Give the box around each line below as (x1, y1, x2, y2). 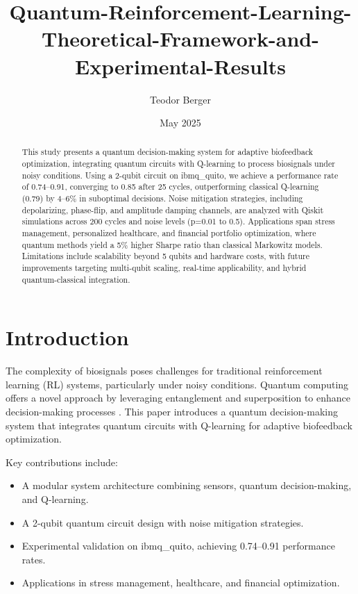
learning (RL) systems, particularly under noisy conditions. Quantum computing (6, 377, 349, 391)
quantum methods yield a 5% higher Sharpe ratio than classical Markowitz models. (22, 238, 323, 250)
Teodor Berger (150, 92, 211, 106)
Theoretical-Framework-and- (42, 24, 319, 53)
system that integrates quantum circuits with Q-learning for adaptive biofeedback (6, 418, 352, 432)
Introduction (6, 323, 129, 352)
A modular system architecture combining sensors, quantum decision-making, (22, 478, 352, 493)
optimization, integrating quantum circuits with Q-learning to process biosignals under (22, 158, 335, 170)
